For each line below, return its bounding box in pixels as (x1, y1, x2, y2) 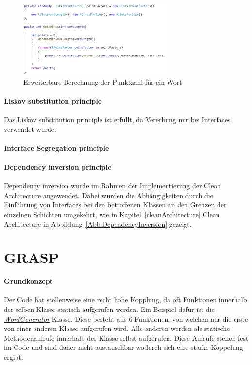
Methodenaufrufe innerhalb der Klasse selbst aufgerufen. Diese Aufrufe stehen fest (4, 332, 249, 343)
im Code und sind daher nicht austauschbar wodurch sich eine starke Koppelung (4, 342, 243, 352)
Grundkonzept (4, 276, 53, 286)
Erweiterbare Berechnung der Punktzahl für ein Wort (23, 76, 182, 87)
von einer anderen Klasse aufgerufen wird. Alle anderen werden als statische (4, 323, 230, 333)
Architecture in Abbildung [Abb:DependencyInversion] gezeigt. (4, 219, 192, 229)
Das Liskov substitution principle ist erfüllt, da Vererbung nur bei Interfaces (4, 114, 231, 125)
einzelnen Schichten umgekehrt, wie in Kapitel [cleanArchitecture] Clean (4, 209, 220, 219)
